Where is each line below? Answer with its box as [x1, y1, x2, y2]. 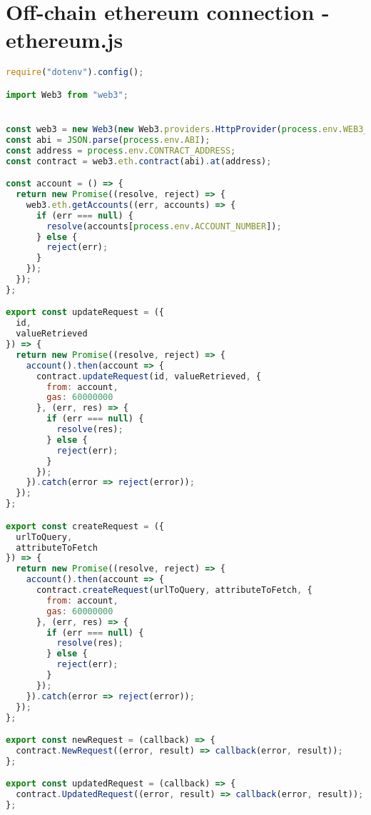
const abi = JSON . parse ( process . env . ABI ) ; [6, 134, 210, 145]
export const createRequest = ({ [6, 521, 164, 531]
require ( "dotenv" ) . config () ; [6, 67, 144, 78]
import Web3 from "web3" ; [6, 89, 128, 100]
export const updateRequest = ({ [6, 307, 164, 318]
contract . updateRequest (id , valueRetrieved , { [36, 371, 262, 381]
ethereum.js [6, 25, 123, 54]
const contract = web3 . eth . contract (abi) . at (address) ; [6, 156, 272, 166]
